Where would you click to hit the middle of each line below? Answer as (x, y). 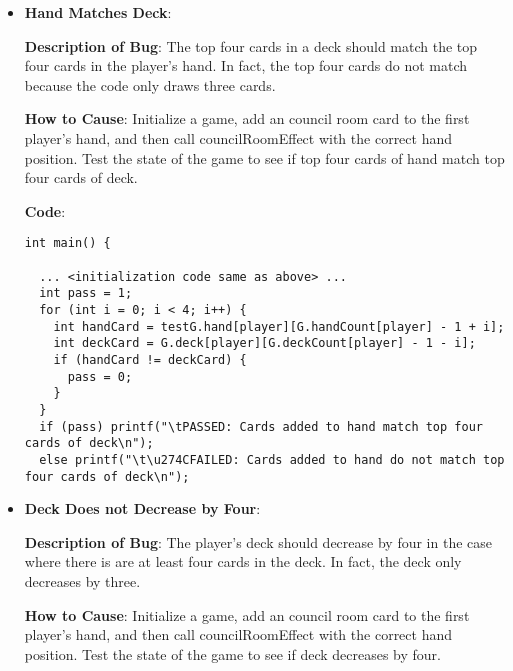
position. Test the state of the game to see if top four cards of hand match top (264, 157)
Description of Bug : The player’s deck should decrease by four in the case (258, 541)
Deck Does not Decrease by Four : (142, 508)
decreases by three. (82, 580)
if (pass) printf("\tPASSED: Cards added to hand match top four (261, 426)
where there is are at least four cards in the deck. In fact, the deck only (243, 561)
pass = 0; (100, 376)
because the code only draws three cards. (150, 84)
